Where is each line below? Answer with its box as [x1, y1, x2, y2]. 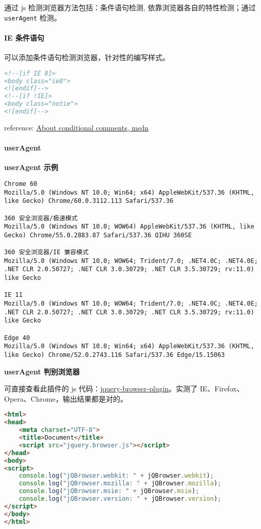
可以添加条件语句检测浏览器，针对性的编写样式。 [4, 52, 170, 63]
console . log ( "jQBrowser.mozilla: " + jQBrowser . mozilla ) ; [18, 480, 221, 487]
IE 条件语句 [4, 32, 45, 43]
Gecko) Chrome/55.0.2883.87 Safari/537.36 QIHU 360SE [4, 231, 192, 239]
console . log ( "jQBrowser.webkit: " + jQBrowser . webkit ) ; [18, 472, 214, 480]
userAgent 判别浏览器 [4, 366, 80, 376]
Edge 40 [4, 334, 30, 342]
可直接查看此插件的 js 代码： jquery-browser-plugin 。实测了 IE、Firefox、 [4, 383, 244, 394]
